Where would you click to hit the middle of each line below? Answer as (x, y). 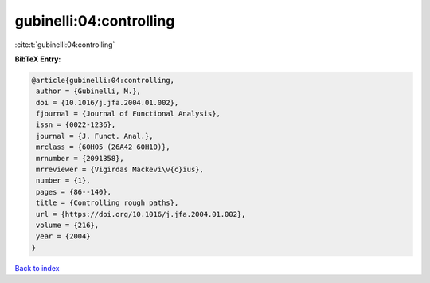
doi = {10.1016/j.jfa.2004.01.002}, (107, 102)
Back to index (37, 268)
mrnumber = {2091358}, (80, 158)
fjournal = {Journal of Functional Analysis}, (128, 114)
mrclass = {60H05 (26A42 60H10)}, (103, 147)
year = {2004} (63, 236)
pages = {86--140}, (74, 192)
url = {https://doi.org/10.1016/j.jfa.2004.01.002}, (141, 214)
